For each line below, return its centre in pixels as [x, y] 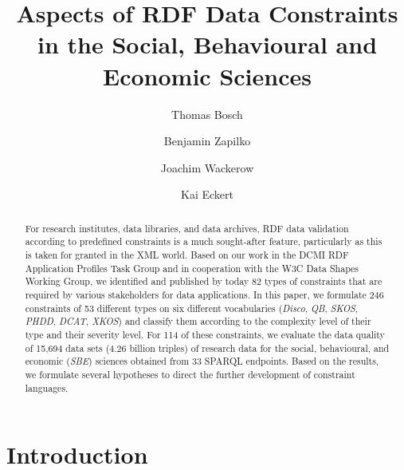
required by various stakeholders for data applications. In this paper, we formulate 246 [204, 294]
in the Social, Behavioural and [207, 44]
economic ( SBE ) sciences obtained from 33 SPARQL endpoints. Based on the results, [202, 361]
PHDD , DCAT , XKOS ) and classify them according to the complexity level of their [198, 321]
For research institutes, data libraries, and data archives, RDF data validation [187, 228]
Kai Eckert [207, 194]
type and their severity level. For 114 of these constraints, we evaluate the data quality [205, 334]
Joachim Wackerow [207, 167]
